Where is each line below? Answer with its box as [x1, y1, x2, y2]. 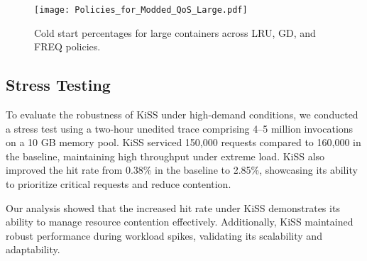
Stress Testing [6, 74, 111, 96]
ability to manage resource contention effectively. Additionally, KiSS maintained [6, 214, 354, 229]
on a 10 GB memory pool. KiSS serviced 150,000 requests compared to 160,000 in [6, 135, 361, 150]
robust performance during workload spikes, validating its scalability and [6, 228, 322, 243]
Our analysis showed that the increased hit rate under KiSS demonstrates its [6, 200, 340, 215]
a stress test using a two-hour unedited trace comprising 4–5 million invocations [6, 121, 354, 135]
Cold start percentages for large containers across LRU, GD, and [34, 25, 316, 40]
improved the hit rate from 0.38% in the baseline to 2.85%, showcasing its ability [6, 162, 358, 177]
